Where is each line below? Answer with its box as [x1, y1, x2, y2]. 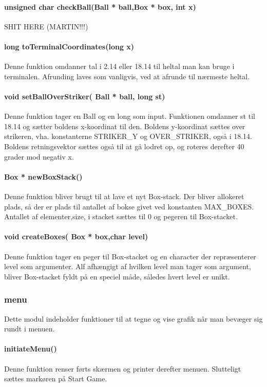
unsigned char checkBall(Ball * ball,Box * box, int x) [4, 1, 196, 12]
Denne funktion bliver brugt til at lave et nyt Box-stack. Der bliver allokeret [4, 190, 244, 201]
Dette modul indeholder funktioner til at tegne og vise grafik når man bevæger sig [4, 313, 263, 324]
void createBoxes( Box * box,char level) [4, 231, 148, 242]
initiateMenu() [4, 343, 57, 354]
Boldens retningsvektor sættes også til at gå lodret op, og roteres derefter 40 [4, 140, 244, 151]
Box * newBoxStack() [4, 171, 83, 182]
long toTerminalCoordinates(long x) [4, 41, 135, 51]
